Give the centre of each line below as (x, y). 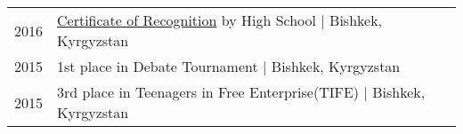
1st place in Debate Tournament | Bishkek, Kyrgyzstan (229, 66)
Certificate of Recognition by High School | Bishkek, (220, 20)
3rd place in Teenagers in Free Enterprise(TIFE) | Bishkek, (241, 92)
